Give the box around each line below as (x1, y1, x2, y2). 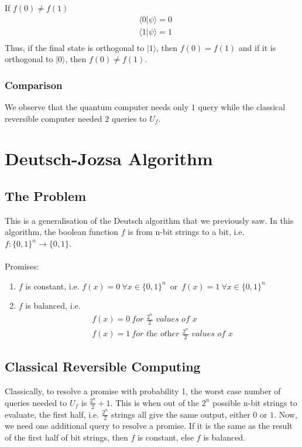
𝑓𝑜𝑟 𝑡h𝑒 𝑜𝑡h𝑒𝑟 (132, 330, 180, 339)
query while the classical (198, 101, 286, 113)
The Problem (5, 187, 87, 205)
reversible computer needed (5, 112, 102, 124)
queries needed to (5, 396, 67, 408)
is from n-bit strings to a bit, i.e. (128, 226, 245, 238)
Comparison (5, 77, 63, 92)
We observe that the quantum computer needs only (5, 101, 189, 113)
